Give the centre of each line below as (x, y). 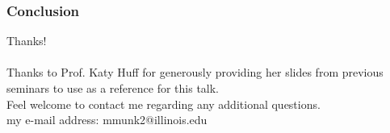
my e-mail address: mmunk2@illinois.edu (107, 120)
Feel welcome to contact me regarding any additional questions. (164, 104)
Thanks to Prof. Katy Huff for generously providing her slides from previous (195, 72)
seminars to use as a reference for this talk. (113, 88)
